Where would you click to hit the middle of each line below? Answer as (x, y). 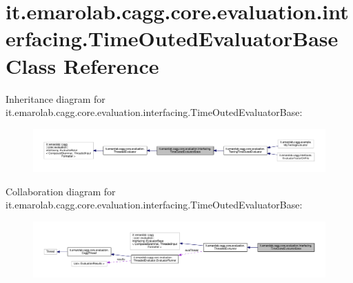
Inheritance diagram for (56, 98)
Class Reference (82, 65)
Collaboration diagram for (61, 191)
